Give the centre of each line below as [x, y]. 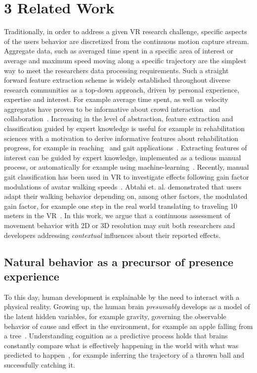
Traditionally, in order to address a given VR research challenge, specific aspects [126, 31]
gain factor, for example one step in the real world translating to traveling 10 [121, 206]
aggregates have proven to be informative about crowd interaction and [112, 109]
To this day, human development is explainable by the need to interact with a [122, 297]
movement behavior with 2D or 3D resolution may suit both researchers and [120, 225]
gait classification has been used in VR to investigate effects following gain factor [127, 177]
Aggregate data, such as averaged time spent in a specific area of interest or [119, 51]
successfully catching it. [40, 364]
